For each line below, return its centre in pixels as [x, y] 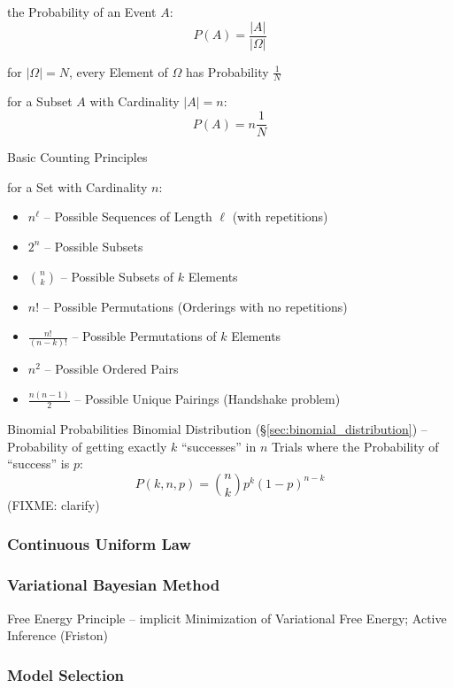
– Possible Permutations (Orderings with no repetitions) [195, 306]
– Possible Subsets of [117, 276]
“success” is [38, 464]
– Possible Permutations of [144, 336]
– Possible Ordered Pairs [112, 369]
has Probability [227, 71]
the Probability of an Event [82, 12]
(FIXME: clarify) [54, 504]
